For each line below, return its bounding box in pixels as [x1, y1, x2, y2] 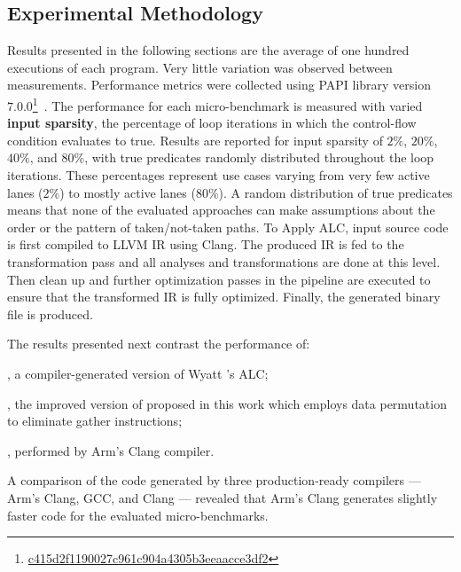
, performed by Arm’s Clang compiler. [7, 441, 215, 459]
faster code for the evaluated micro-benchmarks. [7, 505, 269, 524]
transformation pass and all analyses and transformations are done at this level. [7, 252, 441, 270]
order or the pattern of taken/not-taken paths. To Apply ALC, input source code [7, 217, 449, 236]
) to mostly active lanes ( [59, 183, 196, 201]
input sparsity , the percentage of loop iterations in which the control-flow [7, 114, 417, 132]
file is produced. [7, 304, 93, 323]
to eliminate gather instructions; [7, 411, 183, 430]
